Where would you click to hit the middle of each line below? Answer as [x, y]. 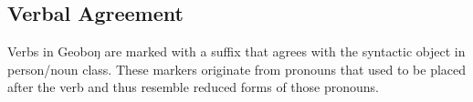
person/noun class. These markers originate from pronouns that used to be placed [237, 69]
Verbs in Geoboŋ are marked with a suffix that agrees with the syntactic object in [236, 51]
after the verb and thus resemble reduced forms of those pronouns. [194, 87]
